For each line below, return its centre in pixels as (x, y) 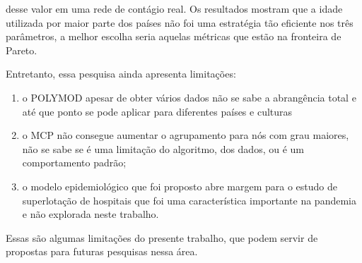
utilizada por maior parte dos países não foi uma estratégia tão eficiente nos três (180, 22)
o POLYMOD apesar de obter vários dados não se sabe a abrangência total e (189, 97)
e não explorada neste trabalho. (90, 214)
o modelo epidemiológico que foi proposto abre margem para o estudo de (180, 186)
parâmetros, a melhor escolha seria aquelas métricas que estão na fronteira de (174, 36)
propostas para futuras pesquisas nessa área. (102, 251)
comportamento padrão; (74, 163)
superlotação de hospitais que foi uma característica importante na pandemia (189, 200)
